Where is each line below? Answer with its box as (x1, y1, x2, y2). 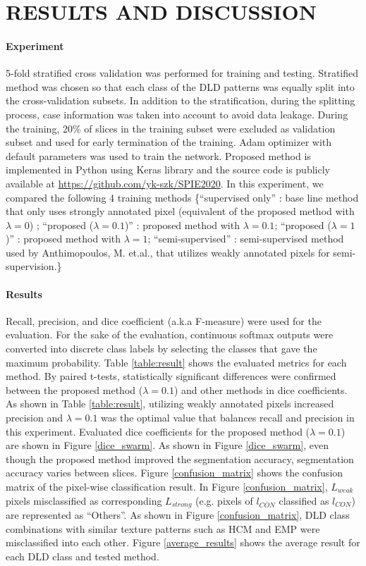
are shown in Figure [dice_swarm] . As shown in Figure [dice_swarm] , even (6, 438, 329, 453)
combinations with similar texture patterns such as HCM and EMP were (6, 521, 320, 536)
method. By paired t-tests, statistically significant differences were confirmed (6, 369, 336, 383)
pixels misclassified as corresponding (6, 493, 162, 507)
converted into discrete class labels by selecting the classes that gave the (6, 341, 317, 356)
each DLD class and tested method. (6, 548, 159, 563)
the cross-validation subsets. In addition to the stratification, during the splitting (6, 93, 355, 108)
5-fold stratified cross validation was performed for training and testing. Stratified (6, 66, 359, 80)
